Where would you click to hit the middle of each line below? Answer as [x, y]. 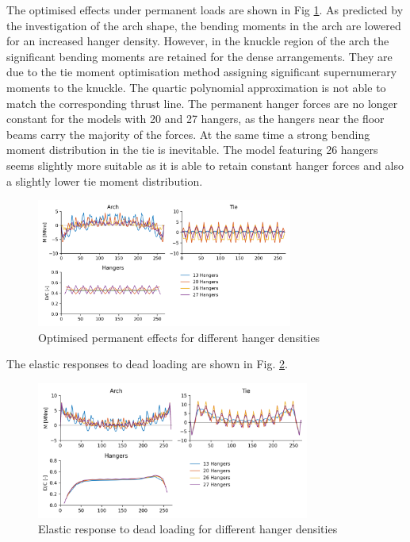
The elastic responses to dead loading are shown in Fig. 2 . [147, 364]
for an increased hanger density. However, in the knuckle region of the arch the [198, 41]
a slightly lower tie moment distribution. [105, 181]
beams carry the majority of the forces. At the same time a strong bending [188, 134]
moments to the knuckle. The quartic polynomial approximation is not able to [196, 87]
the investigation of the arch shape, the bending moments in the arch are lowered [204, 25]
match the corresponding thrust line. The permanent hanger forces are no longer [202, 103]
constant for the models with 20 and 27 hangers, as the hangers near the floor [195, 119]
